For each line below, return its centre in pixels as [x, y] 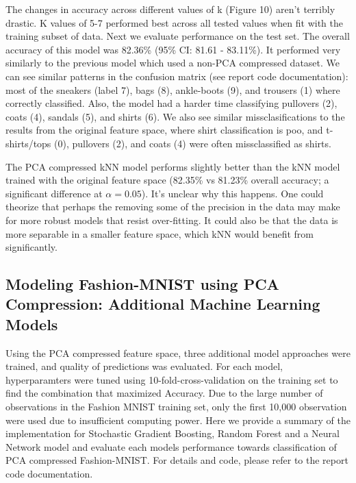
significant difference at [54, 193]
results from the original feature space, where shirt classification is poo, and [164, 130]
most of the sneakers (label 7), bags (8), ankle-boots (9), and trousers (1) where [173, 89]
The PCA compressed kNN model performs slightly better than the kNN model [173, 166]
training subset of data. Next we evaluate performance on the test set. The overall [178, 36]
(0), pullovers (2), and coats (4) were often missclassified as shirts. [193, 143]
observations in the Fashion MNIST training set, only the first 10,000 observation [176, 407]
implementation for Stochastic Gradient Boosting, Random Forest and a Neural [173, 433]
